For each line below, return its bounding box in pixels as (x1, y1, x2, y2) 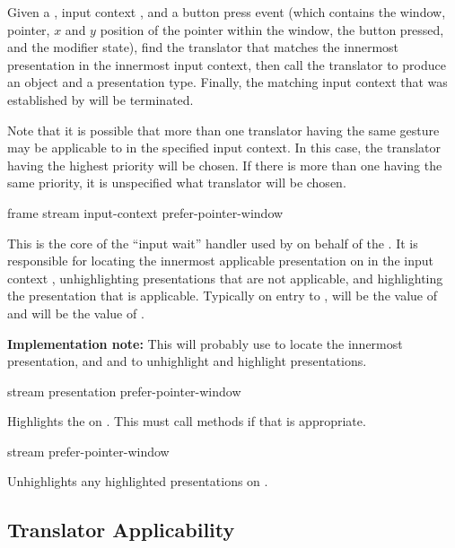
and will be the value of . (7, 303, 144, 322)
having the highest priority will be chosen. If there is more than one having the (7, 155, 442, 174)
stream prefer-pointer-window (7, 441, 170, 460)
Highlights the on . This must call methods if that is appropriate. (7, 412, 366, 431)
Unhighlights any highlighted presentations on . (7, 472, 268, 491)
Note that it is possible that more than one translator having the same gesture (7, 120, 440, 139)
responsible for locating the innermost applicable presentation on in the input (7, 251, 433, 270)
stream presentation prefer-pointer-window (7, 381, 241, 400)
